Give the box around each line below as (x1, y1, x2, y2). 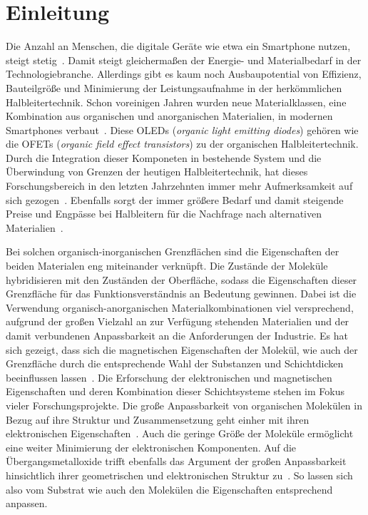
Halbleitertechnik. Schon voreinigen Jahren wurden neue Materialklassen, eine (6, 94, 347, 109)
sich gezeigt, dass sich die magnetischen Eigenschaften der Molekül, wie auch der (6, 342, 358, 357)
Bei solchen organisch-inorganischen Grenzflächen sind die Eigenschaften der (6, 244, 339, 259)
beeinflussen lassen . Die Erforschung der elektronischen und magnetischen (6, 369, 332, 384)
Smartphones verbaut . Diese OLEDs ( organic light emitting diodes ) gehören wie (6, 122, 359, 137)
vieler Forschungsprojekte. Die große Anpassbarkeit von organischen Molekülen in (6, 397, 362, 412)
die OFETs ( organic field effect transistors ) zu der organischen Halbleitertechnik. (6, 136, 359, 151)
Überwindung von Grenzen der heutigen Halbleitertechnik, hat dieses (6, 164, 308, 179)
